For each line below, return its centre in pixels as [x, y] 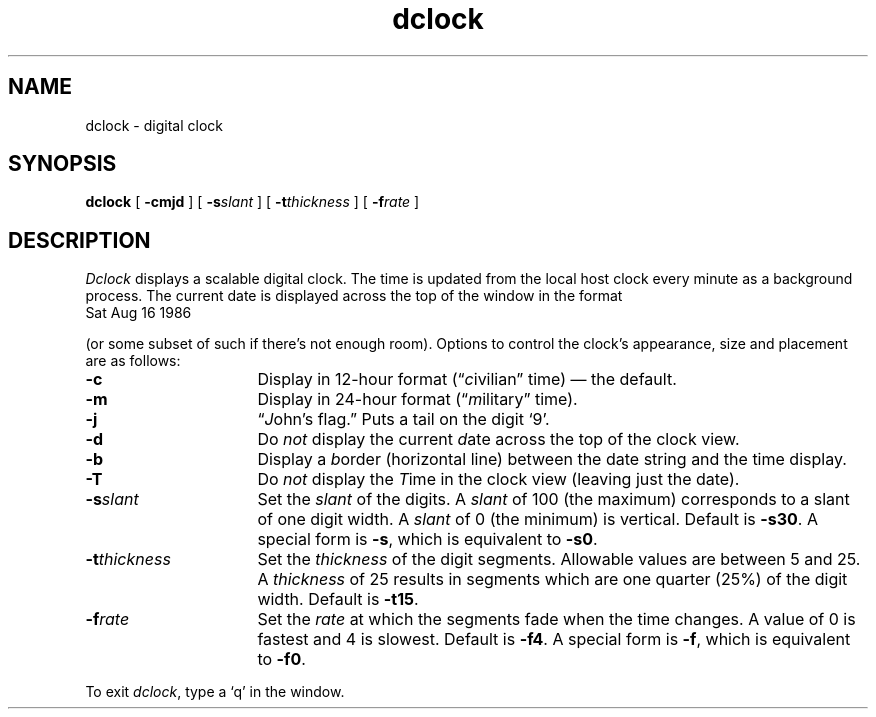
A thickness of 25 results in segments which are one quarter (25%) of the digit [552, 579]
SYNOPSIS [62, 164]
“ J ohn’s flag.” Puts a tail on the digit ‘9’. [403, 419]
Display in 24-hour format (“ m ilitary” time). [417, 399]
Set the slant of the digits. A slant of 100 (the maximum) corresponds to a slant [553, 499]
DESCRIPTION [79, 240]
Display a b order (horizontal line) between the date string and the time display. [552, 459]
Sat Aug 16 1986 [138, 313]
